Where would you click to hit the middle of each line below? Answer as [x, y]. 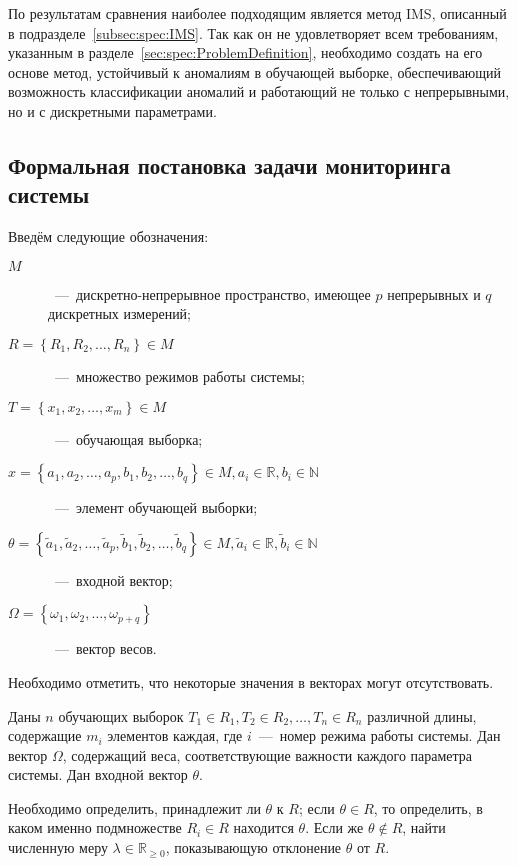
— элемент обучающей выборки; [156, 507]
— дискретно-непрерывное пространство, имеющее [212, 293]
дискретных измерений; [120, 313]
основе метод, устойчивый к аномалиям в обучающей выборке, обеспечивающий [255, 71]
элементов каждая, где [175, 735]
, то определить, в [428, 807]
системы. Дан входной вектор [98, 774]
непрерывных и [434, 293]
